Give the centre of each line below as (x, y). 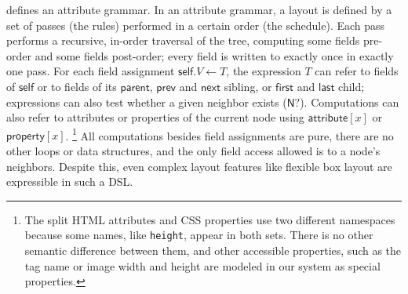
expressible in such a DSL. (70, 181)
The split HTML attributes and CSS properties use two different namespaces (210, 219)
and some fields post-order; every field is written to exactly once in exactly (214, 55)
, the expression (264, 71)
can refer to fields (357, 71)
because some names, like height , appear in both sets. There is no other (199, 235)
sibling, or (248, 86)
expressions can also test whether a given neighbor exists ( (147, 102)
